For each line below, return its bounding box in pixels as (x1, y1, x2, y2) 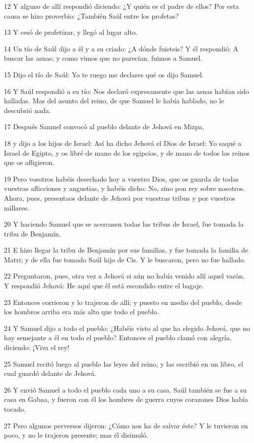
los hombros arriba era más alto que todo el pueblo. (4, 306, 159, 317)
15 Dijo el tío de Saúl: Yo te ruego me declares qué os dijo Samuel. (4, 69, 204, 79)
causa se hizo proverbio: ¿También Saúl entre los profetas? (4, 10, 179, 21)
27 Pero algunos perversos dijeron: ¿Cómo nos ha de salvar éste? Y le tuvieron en (4, 420, 248, 430)
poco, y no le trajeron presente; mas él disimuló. (4, 430, 148, 440)
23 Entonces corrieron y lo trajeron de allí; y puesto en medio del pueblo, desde (4, 297, 242, 307)
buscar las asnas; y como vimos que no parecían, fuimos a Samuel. (4, 53, 203, 63)
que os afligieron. (4, 157, 55, 167)
